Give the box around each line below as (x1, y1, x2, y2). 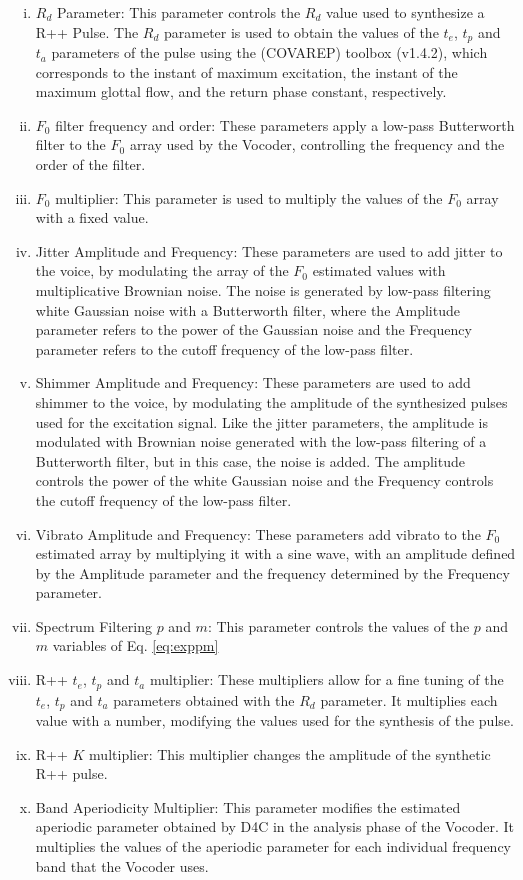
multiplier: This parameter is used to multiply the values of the (55, 187, 443, 208)
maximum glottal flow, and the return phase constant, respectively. (35, 81, 447, 102)
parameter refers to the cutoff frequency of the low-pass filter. (35, 338, 414, 359)
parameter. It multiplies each (320, 689, 498, 710)
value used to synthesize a (326, 2, 485, 22)
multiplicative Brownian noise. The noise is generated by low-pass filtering (35, 279, 491, 300)
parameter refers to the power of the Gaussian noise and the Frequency (35, 319, 472, 340)
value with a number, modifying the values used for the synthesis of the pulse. (35, 709, 514, 730)
